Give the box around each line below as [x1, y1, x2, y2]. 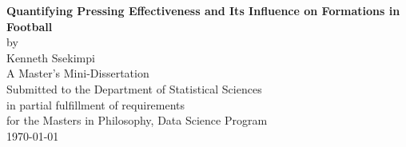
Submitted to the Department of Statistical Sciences [6, 80, 262, 97]
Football [6, 18, 53, 34]
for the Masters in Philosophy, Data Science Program [6, 112, 268, 129]
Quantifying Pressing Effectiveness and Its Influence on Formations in [6, 2, 400, 18]
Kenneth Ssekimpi [6, 49, 95, 66]
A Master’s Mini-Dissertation [6, 65, 149, 81]
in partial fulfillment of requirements [6, 96, 185, 113]
